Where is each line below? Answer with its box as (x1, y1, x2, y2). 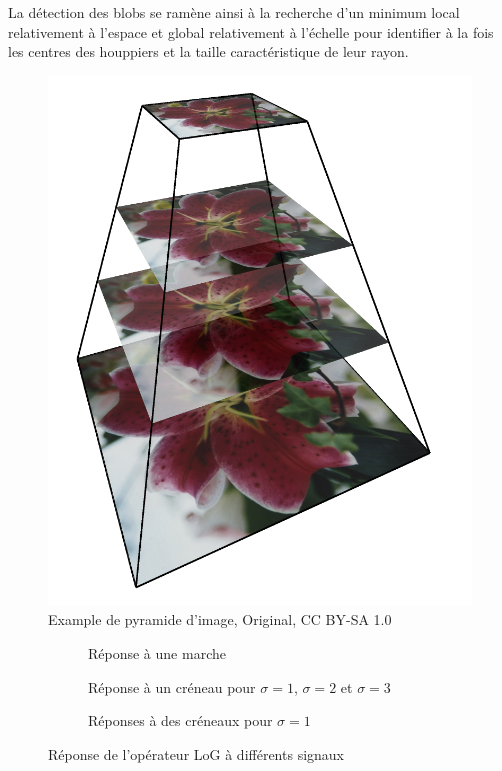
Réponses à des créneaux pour (88, 710, 273, 731)
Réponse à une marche (88, 642, 226, 663)
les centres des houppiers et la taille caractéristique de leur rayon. (8, 41, 409, 62)
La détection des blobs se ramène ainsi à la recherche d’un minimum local (8, 2, 460, 22)
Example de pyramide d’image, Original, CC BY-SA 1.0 (48, 609, 392, 630)
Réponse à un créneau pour (88, 676, 256, 697)
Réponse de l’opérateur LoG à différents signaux (48, 743, 345, 764)
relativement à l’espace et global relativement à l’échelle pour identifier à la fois (8, 21, 494, 42)
